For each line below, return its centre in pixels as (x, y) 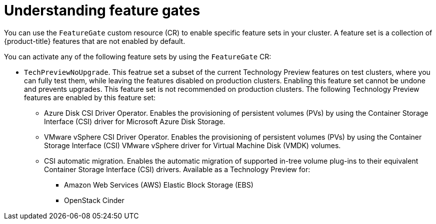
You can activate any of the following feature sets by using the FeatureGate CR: (138, 56)
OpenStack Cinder (94, 200)
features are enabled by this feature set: (90, 97)
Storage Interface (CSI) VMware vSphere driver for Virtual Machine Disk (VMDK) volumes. (192, 145)
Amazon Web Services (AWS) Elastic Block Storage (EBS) (159, 185)
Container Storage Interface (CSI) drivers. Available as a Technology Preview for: (177, 169)
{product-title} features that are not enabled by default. (95, 41)
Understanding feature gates (102, 10)
